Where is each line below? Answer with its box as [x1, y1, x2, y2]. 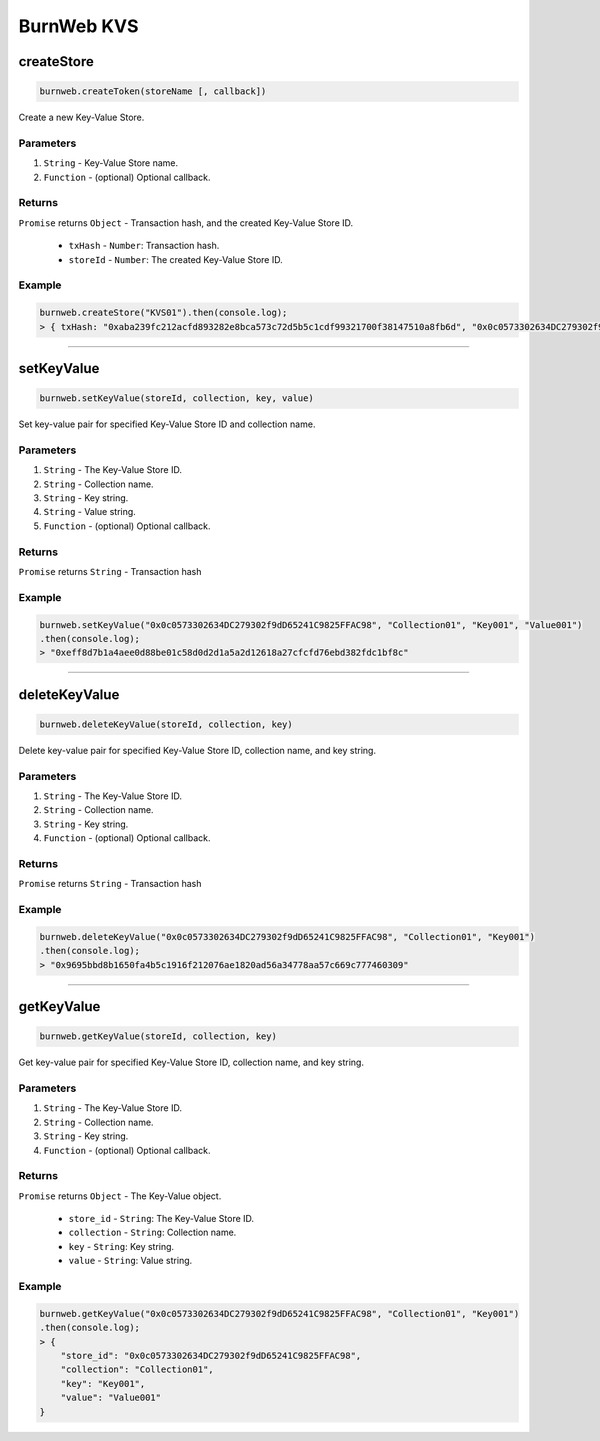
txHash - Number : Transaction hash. [68, 240, 220, 252]
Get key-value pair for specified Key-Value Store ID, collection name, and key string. [18, 1056, 365, 1069]
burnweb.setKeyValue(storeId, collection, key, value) [39, 393, 314, 404]
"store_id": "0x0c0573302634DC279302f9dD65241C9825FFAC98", [60, 1350, 362, 1361]
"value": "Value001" [60, 1392, 162, 1404]
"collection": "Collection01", [60, 1364, 214, 1375]
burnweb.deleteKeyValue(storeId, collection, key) [39, 718, 294, 730]
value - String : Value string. [68, 1255, 193, 1267]
